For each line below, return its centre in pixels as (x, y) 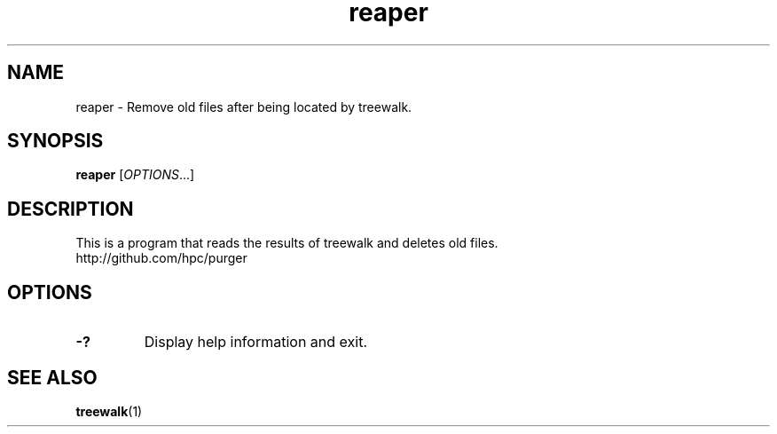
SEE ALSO (52, 377)
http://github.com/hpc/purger (161, 258)
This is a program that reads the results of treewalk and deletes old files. (287, 243)
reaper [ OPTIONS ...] (135, 175)
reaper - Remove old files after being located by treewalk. (244, 107)
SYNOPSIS (55, 141)
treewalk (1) (109, 411)
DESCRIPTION (71, 209)
